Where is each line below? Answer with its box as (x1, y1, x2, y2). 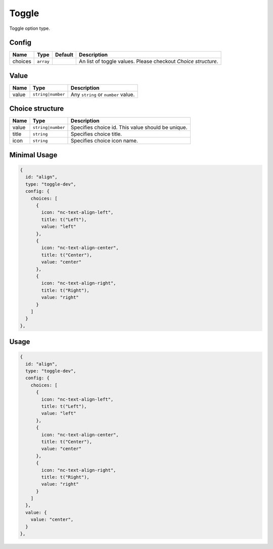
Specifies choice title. (71, 130, 122, 138)
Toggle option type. (9, 25, 51, 31)
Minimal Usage (9, 151, 58, 159)
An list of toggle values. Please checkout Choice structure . (79, 58, 218, 65)
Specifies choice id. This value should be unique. (71, 124, 188, 131)
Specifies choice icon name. (71, 137, 139, 144)
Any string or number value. (71, 91, 135, 98)
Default (55, 51, 73, 58)
